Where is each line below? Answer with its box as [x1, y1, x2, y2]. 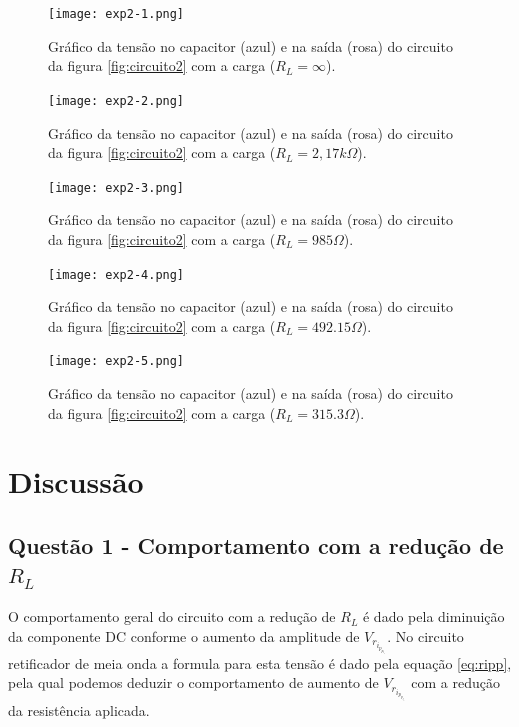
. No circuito [387, 625, 464, 646]
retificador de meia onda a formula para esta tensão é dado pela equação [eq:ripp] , [8, 652, 512, 673]
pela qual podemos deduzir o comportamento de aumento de [8, 672, 379, 693]
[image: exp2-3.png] [48, 180, 185, 195]
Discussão [8, 461, 144, 502]
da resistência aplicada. [8, 699, 150, 720]
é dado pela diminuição [362, 606, 505, 627]
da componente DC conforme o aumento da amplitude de [8, 625, 360, 646]
